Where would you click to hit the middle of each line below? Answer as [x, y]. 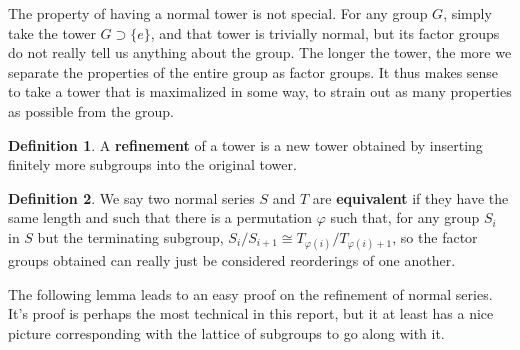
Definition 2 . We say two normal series [131, 197]
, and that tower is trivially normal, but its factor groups [325, 32]
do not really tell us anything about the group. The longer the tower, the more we [260, 52]
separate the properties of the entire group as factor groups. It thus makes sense [253, 71]
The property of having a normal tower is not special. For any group [218, 13]
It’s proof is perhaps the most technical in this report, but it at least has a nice [251, 313]
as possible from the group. [91, 110]
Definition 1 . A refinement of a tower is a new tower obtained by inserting [245, 144]
